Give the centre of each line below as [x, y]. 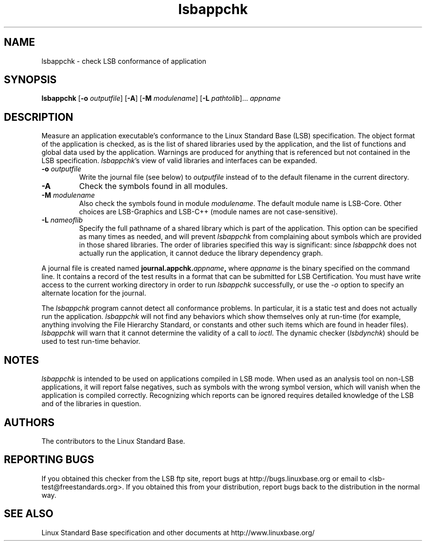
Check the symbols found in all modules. [153, 186]
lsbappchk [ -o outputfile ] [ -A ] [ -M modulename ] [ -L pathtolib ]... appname [161, 98]
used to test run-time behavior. [91, 341]
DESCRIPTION [39, 117]
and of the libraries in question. [91, 404]
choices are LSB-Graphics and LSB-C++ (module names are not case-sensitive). [208, 212]
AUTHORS [29, 422]
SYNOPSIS [30, 80]
